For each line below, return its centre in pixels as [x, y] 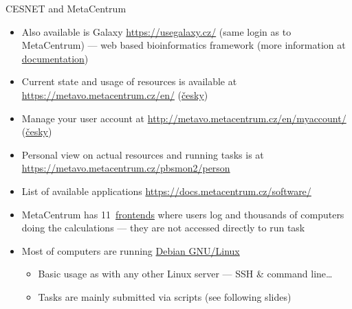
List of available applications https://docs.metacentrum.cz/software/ [166, 191]
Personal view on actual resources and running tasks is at [143, 154]
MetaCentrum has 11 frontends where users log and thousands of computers [183, 214]
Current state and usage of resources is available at [129, 81]
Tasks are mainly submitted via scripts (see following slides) [165, 296]
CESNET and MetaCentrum [66, 8]
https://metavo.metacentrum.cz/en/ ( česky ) [115, 94]
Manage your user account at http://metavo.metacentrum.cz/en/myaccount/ [184, 118]
